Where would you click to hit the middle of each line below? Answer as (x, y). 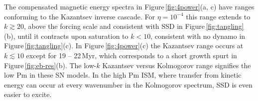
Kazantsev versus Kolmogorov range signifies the (177, 65)
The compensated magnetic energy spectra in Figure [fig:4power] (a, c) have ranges (129, 6)
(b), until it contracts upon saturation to (66, 36)
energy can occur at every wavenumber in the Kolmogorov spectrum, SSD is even (128, 84)
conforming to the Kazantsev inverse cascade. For (80, 16)
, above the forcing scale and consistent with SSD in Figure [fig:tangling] (134, 26)
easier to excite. (28, 94)
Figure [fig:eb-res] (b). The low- (50, 65)
